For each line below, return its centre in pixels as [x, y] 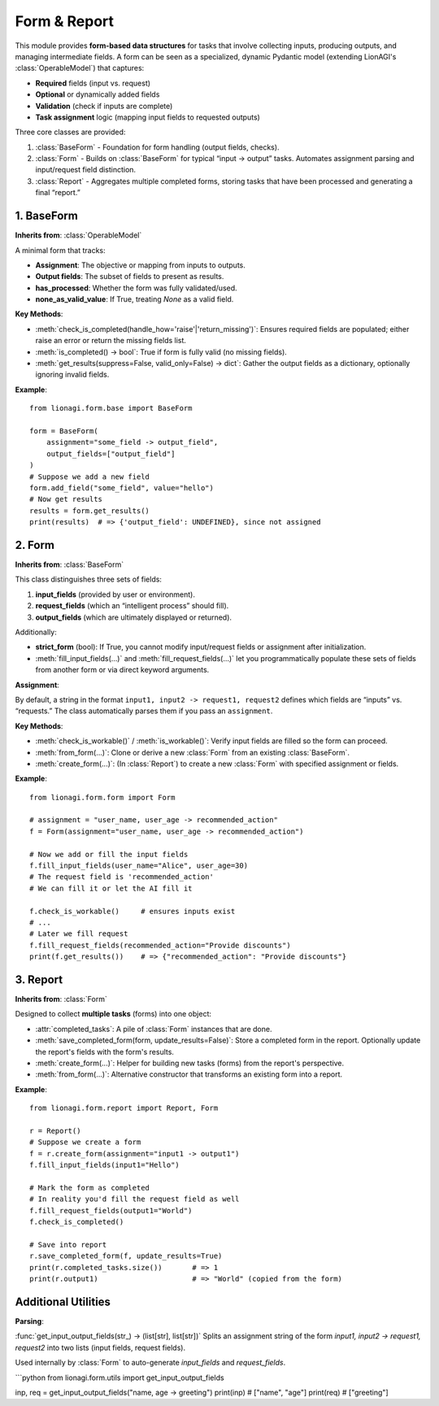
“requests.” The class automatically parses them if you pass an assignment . [144, 711]
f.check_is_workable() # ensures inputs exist [133, 911]
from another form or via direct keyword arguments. [122, 670]
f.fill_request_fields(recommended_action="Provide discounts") [161, 945]
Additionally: [36, 632]
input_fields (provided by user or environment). [115, 594]
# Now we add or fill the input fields [109, 854]
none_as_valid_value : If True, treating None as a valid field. [135, 299]
